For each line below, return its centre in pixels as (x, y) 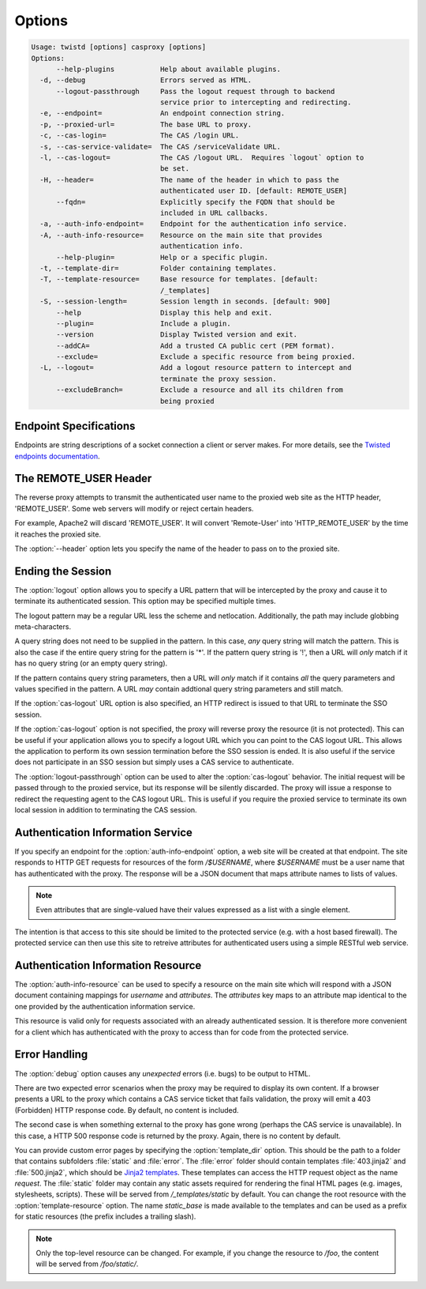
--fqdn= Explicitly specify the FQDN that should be (196, 202)
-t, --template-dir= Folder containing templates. (158, 268)
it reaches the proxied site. (58, 534)
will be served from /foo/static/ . (87, 1264)
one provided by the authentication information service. (105, 1006)
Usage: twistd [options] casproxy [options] (119, 47)
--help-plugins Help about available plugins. (169, 69)
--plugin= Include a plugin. (144, 323)
